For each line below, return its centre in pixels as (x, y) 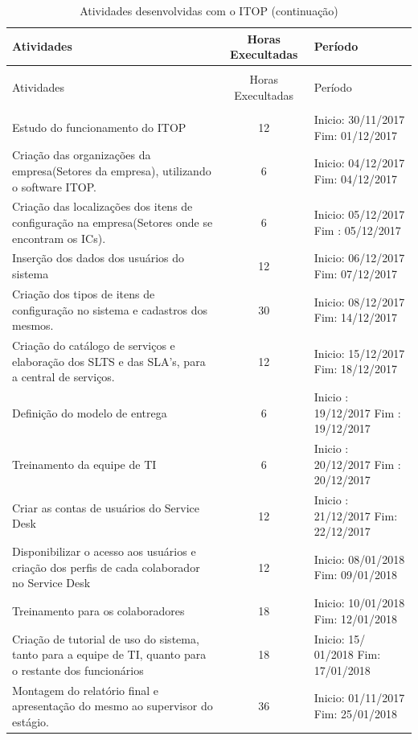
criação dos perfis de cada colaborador (106, 567)
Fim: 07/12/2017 (356, 274)
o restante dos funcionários (78, 670)
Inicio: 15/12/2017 (359, 353)
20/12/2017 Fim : (357, 464)
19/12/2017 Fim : (357, 412)
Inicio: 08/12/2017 (359, 301)
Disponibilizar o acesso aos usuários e (104, 551)
